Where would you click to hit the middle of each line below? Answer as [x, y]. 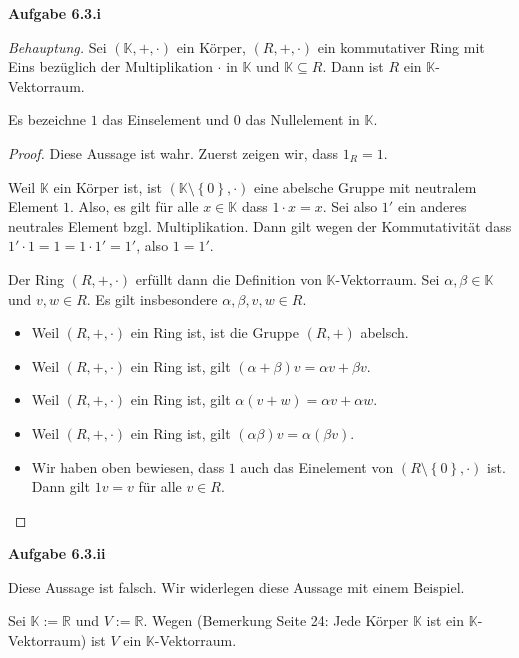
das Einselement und [166, 119]
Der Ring [36, 278]
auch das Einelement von [317, 466]
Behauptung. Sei [57, 46]
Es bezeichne [47, 119]
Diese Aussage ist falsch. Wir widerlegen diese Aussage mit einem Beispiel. [236, 586]
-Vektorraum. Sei [387, 278]
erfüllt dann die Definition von [228, 278]
